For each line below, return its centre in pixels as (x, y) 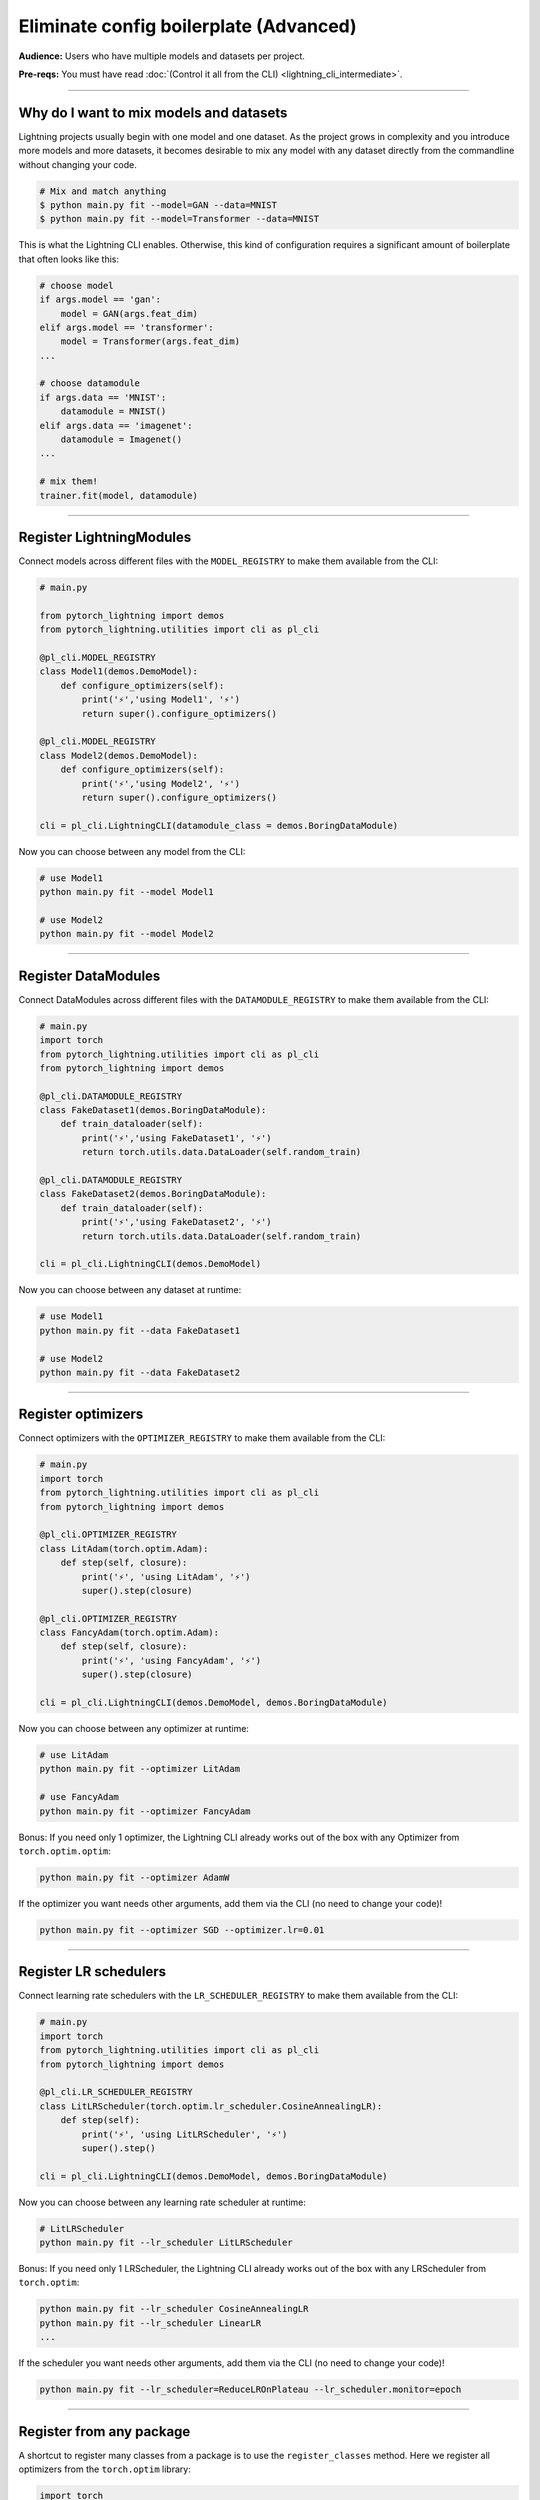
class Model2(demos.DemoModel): (119, 755)
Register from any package (104, 2431)
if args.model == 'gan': (100, 299)
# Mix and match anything (103, 191)
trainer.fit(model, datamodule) (119, 495)
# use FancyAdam (79, 1797)
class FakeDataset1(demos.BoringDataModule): (153, 1110)
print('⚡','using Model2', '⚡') (160, 783)
